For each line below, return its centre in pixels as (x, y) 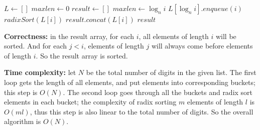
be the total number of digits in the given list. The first (171, 72)
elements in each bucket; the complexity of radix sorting (90, 102)
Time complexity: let (40, 72)
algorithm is (23, 121)
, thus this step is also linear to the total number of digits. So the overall (142, 111)
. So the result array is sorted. (82, 55)
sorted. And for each (35, 46)
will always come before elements (202, 46)
